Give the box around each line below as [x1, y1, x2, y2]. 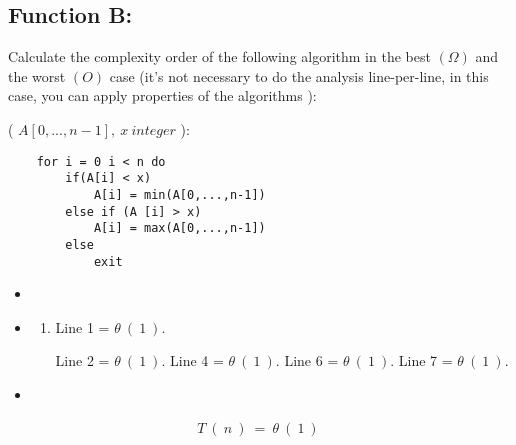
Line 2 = [55, 350, 110, 371]
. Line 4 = [161, 350, 224, 371]
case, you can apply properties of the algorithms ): [8, 85, 317, 106]
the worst [8, 65, 66, 86]
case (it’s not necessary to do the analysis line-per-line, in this [109, 65, 489, 86]
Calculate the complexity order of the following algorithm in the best [8, 46, 431, 67]
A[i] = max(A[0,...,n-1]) [93, 221, 266, 236]
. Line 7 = [390, 350, 453, 371]
